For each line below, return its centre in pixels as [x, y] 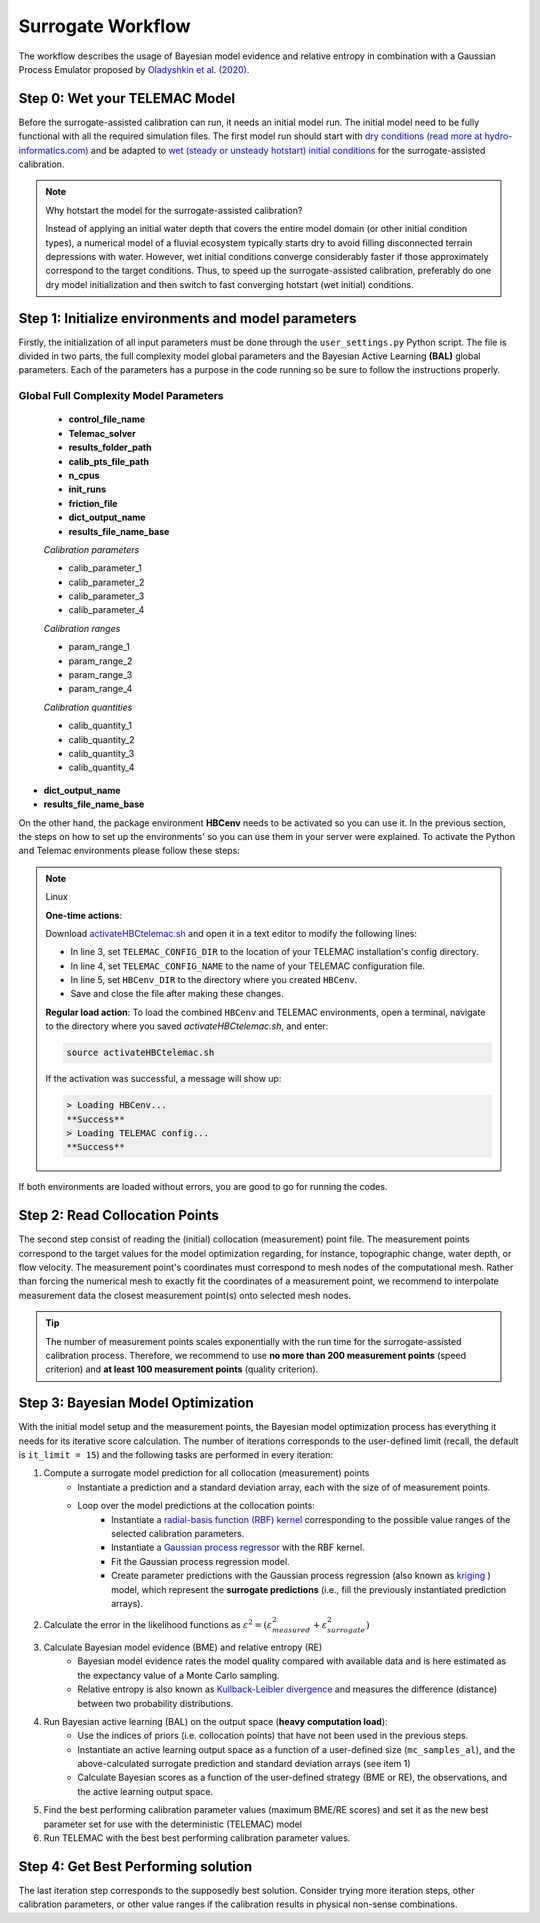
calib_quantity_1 [100, 726]
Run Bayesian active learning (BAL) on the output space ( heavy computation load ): [216, 1721]
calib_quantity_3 [101, 753]
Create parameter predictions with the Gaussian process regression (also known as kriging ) [301, 1576]
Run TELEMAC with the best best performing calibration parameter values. [197, 1838]
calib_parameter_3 [106, 596]
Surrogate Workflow [104, 26]
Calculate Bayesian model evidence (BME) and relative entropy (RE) [183, 1647]
